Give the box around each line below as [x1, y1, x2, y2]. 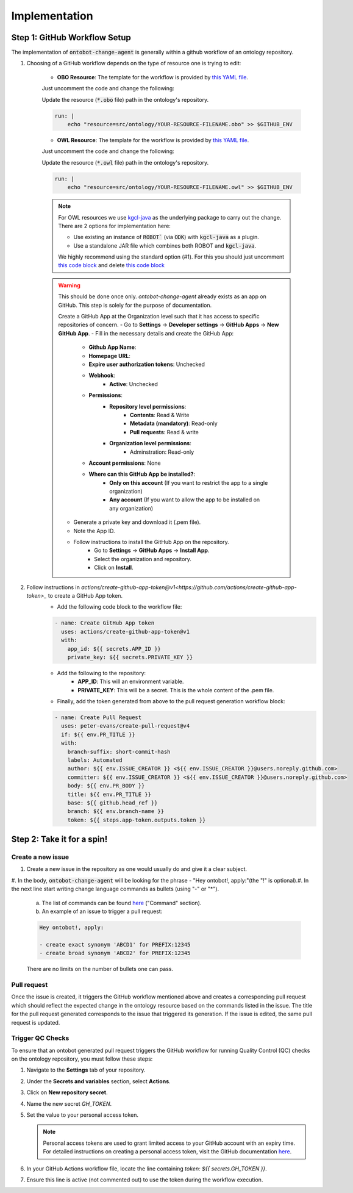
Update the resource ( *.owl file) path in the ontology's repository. [41, 159, 209, 166]
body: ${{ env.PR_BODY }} [67, 783, 145, 789]
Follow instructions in [26, 583, 80, 591]
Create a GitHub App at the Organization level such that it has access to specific [58, 313, 260, 320]
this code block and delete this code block [58, 262, 165, 269]
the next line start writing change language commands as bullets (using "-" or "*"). [11, 885, 219, 893]
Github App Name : [88, 343, 137, 351]
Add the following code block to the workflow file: [57, 603, 182, 611]
